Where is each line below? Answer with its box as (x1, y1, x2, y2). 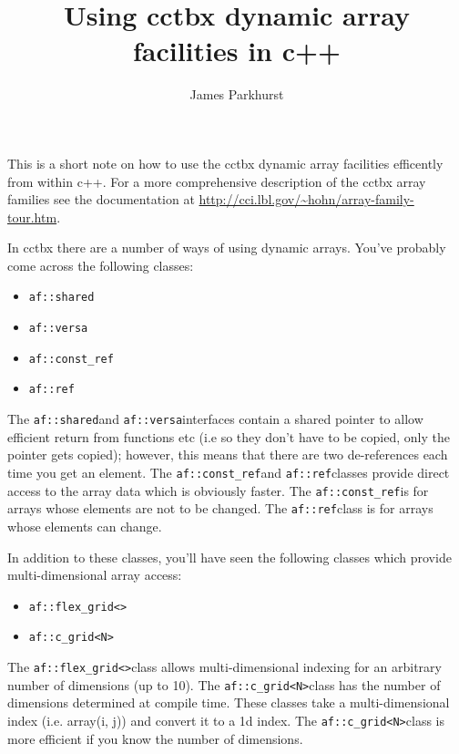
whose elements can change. (7, 516, 162, 535)
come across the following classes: (7, 255, 194, 274)
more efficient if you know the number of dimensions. (7, 728, 303, 748)
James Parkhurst (189, 85, 284, 104)
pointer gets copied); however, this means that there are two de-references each (7, 445, 448, 464)
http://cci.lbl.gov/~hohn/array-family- (199, 190, 414, 209)
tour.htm (7, 207, 57, 226)
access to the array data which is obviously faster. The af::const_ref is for (7, 480, 429, 500)
